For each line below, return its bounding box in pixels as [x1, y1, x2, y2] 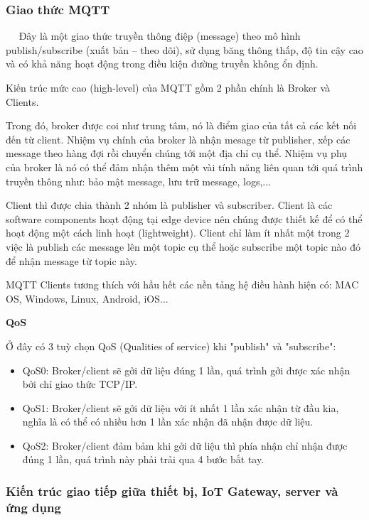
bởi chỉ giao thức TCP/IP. [22, 377, 138, 391]
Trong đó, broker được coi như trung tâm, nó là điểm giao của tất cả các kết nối [6, 118, 357, 133]
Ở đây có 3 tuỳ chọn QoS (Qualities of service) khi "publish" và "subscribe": [6, 338, 336, 353]
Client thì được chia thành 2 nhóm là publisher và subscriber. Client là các [6, 197, 333, 212]
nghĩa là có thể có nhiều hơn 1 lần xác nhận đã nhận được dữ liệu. [22, 414, 314, 429]
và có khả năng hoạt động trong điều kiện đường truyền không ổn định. [6, 56, 319, 71]
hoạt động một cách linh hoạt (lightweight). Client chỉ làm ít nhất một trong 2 [6, 225, 350, 240]
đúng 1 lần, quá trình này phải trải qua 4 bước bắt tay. [22, 452, 264, 467]
